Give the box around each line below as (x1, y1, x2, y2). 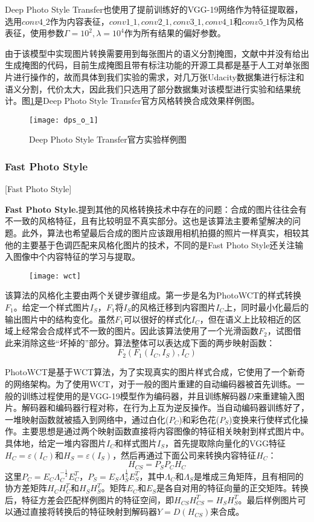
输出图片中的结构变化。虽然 (5, 312, 115, 325)
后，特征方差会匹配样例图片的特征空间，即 (5, 493, 174, 506)
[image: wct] (29, 271, 81, 280)
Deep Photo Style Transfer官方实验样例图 (29, 133, 187, 146)
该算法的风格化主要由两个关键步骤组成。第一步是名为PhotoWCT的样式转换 (5, 289, 301, 301)
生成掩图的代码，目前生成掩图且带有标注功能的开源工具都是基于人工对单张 (5, 59, 301, 71)
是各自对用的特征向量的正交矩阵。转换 (156, 482, 309, 494)
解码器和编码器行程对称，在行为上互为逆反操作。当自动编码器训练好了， (21, 401, 309, 414)
